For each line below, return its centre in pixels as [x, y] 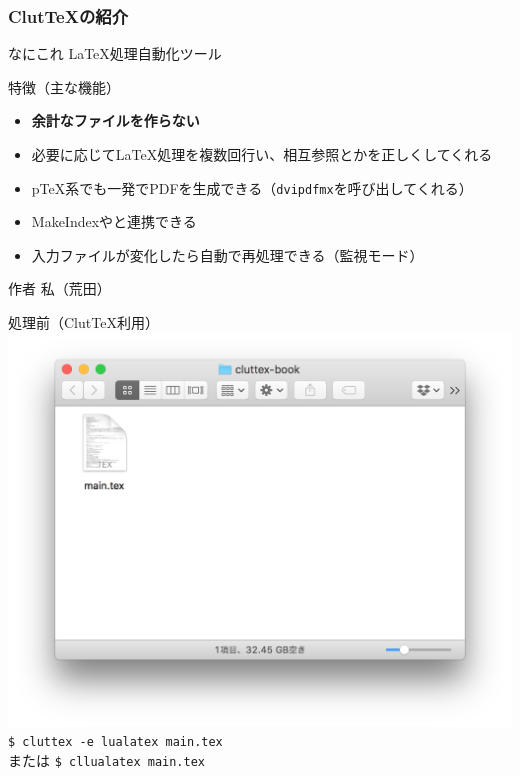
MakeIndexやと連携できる [114, 221]
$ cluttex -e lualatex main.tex [115, 742]
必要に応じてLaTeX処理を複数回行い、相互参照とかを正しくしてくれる [262, 154]
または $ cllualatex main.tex [107, 760]
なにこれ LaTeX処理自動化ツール [115, 53]
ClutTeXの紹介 [68, 15]
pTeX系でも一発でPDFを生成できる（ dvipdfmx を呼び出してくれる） [252, 187]
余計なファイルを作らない [115, 120]
